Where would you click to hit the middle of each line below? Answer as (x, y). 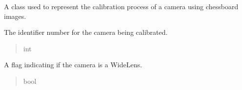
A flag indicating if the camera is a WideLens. (73, 65)
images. (15, 16)
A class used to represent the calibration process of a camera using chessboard (121, 6)
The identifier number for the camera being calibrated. (86, 32)
